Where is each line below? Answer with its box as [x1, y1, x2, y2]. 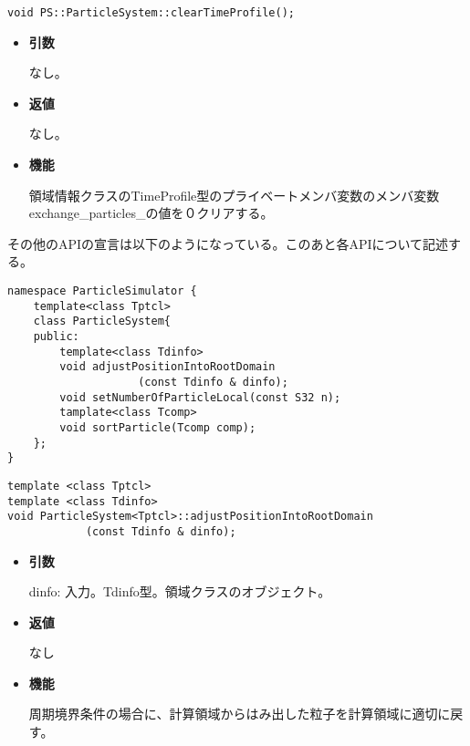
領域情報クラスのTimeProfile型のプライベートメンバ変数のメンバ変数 [28, 185, 440, 204]
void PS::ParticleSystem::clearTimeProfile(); [7, 6, 295, 19]
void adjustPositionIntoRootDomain [59, 360, 276, 374]
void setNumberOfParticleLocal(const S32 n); [59, 390, 341, 404]
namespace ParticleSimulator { [7, 285, 197, 297]
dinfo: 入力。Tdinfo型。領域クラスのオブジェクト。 [28, 582, 331, 601]
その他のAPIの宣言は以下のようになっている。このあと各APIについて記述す [7, 233, 462, 253]
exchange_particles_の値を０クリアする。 [28, 203, 274, 223]
